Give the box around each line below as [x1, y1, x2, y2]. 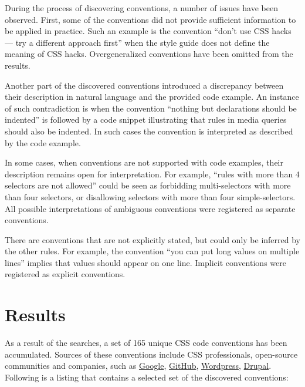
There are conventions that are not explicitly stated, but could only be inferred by [5, 233, 300, 245]
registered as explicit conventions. [5, 268, 126, 280]
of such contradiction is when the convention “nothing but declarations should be [5, 102, 297, 114]
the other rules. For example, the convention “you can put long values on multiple [5, 245, 300, 257]
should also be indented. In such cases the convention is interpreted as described [5, 124, 293, 137]
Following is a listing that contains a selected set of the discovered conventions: [5, 371, 289, 383]
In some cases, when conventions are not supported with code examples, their [5, 156, 283, 169]
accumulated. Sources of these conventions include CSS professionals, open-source [5, 348, 298, 360]
